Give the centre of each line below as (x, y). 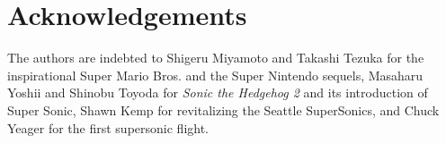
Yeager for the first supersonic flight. (108, 127)
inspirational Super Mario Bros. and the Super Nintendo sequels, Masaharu (215, 75)
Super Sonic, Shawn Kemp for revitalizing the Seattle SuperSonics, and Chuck (223, 109)
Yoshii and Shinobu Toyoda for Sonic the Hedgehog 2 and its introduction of (218, 93)
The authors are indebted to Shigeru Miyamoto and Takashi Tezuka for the (216, 58)
